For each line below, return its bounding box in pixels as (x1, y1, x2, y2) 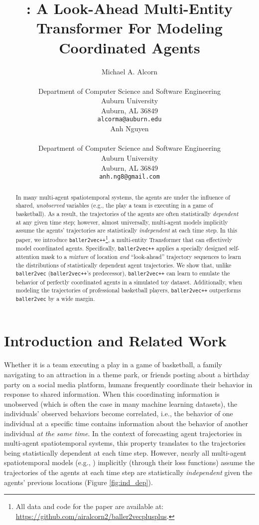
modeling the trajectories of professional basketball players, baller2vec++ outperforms (15, 286, 241, 294)
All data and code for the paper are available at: (15, 501, 164, 512)
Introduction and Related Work (4, 330, 227, 351)
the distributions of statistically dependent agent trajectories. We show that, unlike (15, 261, 232, 269)
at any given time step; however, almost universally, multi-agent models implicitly (15, 218, 228, 226)
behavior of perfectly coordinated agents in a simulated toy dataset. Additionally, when (15, 277, 242, 286)
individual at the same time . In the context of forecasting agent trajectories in (4, 428, 242, 438)
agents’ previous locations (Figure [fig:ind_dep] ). (4, 477, 153, 487)
